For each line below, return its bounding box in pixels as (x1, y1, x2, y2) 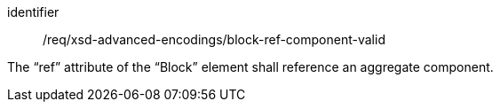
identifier (7, 4, 60, 19)
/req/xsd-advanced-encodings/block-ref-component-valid (43, 32, 385, 47)
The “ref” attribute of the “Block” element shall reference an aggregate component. (7, 59, 494, 74)
